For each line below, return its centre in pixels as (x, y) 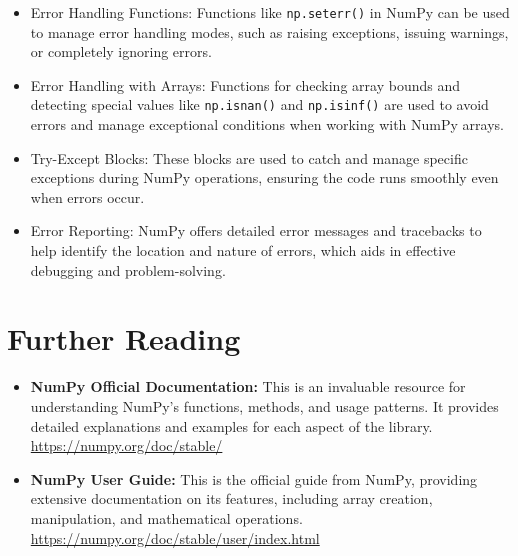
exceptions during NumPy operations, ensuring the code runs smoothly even (264, 177)
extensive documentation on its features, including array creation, (231, 498)
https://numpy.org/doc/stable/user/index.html (175, 537)
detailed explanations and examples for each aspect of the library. (231, 425)
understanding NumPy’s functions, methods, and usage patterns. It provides (264, 405)
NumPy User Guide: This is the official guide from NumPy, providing (254, 478)
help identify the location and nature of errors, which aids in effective (243, 250)
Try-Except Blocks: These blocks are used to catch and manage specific (249, 157)
